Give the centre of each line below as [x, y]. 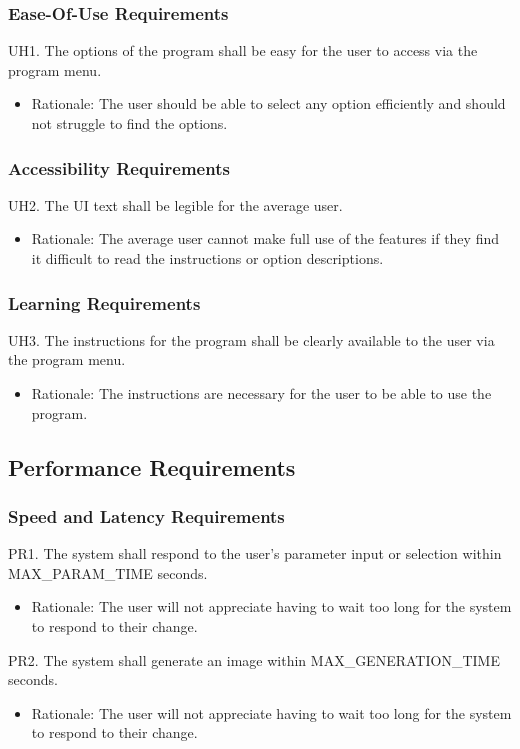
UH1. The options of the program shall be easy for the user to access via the [243, 50]
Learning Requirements [104, 302]
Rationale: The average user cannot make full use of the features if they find [265, 238]
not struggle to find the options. [129, 123]
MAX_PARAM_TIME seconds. [108, 572]
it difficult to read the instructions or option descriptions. [207, 258]
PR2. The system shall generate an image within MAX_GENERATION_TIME [254, 659]
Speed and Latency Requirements [146, 515]
